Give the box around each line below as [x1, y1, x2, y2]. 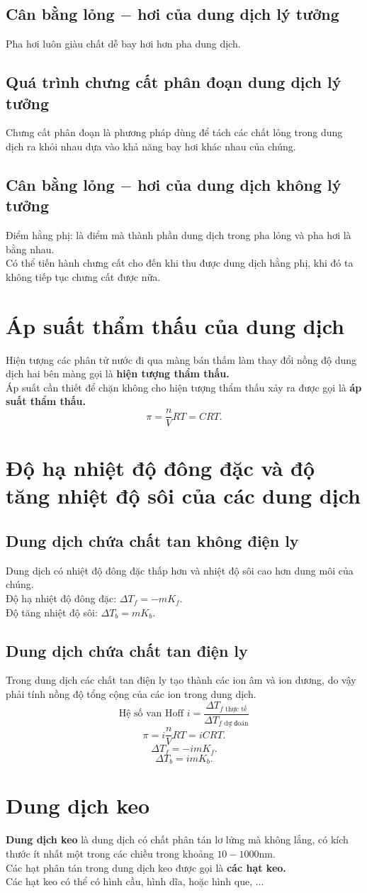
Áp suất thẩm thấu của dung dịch [6, 311, 344, 340]
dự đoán [224, 720, 249, 728]
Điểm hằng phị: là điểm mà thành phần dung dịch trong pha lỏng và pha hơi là [6, 228, 351, 243]
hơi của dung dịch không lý [137, 173, 341, 195]
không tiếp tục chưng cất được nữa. [6, 269, 161, 284]
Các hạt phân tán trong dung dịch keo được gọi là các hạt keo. [6, 860, 286, 875]
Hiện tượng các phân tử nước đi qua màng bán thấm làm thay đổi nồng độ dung [6, 352, 357, 367]
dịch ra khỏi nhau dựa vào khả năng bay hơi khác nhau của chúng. [6, 138, 296, 153]
